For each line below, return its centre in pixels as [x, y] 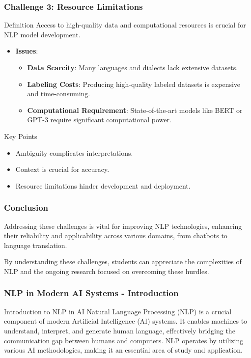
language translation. [36, 245]
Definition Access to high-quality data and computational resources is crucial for [125, 25]
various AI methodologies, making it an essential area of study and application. [123, 350]
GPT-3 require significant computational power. [99, 120]
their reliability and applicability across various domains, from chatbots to [116, 235]
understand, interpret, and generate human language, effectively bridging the [120, 330]
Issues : [27, 51]
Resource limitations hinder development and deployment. [103, 185]
